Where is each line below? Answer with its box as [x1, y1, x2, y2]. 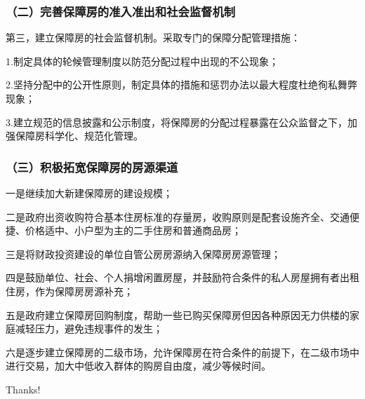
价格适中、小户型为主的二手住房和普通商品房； [25, 223, 241, 238]
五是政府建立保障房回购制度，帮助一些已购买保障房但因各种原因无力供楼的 [6, 307, 350, 322]
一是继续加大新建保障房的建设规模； [6, 186, 173, 200]
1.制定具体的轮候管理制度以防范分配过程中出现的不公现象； [6, 53, 279, 68]
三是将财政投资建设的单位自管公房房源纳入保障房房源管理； [6, 246, 281, 261]
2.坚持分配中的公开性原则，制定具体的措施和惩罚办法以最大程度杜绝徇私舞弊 [6, 77, 357, 92]
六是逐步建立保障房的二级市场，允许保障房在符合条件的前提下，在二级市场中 [6, 344, 359, 359]
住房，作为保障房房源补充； [6, 283, 133, 298]
